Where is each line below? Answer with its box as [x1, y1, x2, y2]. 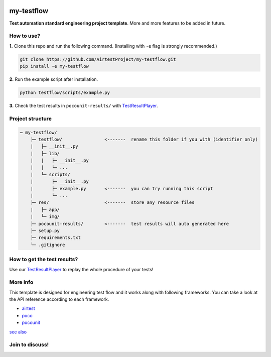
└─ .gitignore [30, 242, 65, 248]
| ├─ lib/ [30, 151, 60, 156]
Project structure [9, 115, 52, 122]
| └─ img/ [30, 214, 60, 219]
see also [9, 329, 27, 335]
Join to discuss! [9, 341, 49, 348]
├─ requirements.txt [30, 235, 81, 241]
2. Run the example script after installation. [9, 76, 98, 82]
